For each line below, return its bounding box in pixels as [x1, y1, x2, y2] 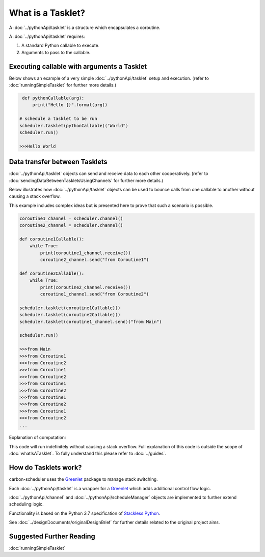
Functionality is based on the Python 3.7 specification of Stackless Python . [9, 510, 160, 516]
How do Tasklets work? [9, 464, 82, 472]
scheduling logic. [9, 501, 44, 507]
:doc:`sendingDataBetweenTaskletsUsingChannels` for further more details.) [9, 177, 164, 183]
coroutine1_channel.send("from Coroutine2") [40, 292, 149, 297]
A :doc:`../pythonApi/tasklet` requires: [9, 33, 85, 39]
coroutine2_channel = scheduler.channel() [19, 223, 123, 228]
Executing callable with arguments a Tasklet [9, 62, 147, 71]
